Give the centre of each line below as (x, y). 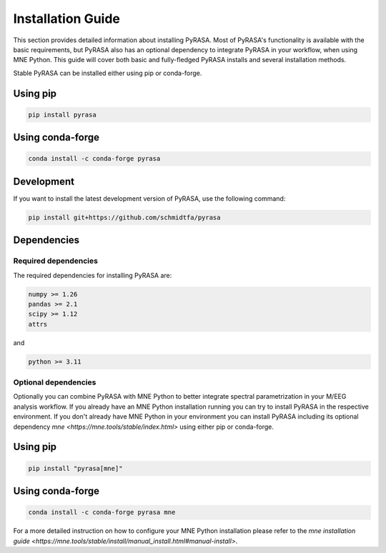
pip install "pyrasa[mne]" (75, 468)
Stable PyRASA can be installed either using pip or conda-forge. (108, 73)
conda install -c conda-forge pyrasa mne (102, 512)
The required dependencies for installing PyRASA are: (93, 275)
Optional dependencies (55, 382)
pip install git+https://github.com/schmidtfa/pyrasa (124, 217)
